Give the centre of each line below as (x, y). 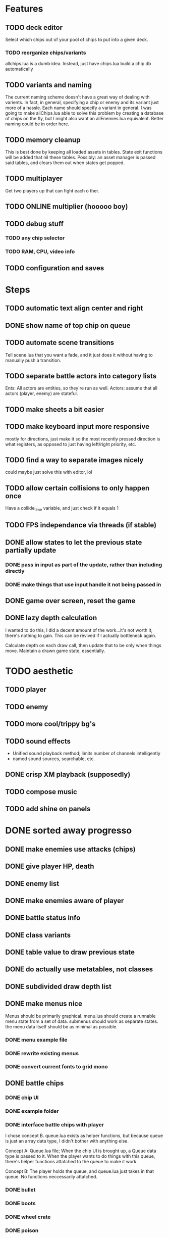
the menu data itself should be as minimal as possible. (62, 1026)
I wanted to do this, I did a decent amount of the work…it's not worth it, (79, 630)
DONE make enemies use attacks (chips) (70, 849)
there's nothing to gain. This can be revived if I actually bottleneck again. (81, 635)
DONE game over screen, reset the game (70, 601)
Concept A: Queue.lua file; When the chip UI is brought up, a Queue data (81, 1151)
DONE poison (22, 1230)
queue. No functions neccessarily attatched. (51, 1176)
